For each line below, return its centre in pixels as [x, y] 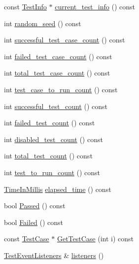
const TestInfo [25, 6]
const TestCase [27, 239]
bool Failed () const [34, 222]
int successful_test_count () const [56, 106]
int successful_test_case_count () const [65, 40]
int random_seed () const [43, 23]
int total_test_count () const [48, 156]
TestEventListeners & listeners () [54, 255]
